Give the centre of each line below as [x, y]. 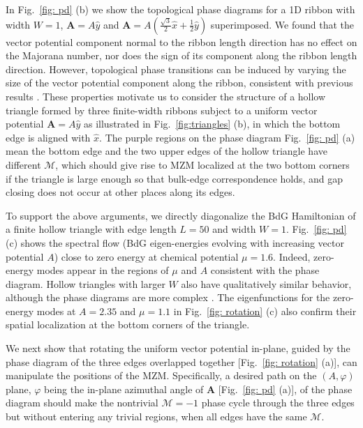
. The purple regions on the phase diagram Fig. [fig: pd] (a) [227, 137]
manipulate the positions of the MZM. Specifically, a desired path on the [161, 375]
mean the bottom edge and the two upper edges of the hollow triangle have [166, 151]
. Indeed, [292, 256]
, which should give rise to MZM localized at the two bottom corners [202, 164]
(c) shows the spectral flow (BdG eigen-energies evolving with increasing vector [175, 242]
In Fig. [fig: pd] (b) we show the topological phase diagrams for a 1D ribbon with [180, 9]
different [23, 164]
